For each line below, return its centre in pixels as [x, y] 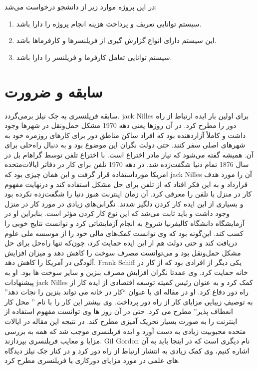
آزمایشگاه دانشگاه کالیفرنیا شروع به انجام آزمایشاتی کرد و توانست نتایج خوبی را [125, 223]
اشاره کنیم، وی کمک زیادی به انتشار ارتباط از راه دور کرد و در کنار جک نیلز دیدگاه [127, 350]
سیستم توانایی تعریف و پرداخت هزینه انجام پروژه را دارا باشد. [109, 23]
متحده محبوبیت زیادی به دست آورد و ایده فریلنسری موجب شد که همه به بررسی [125, 331]
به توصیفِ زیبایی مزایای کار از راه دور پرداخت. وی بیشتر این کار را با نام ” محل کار [129, 301]
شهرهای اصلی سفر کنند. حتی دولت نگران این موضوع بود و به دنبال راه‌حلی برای [125, 145]
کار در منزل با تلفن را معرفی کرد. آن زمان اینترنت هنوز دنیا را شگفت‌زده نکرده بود [128, 194]
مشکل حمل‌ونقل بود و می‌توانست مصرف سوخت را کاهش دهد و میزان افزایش [123, 252]
